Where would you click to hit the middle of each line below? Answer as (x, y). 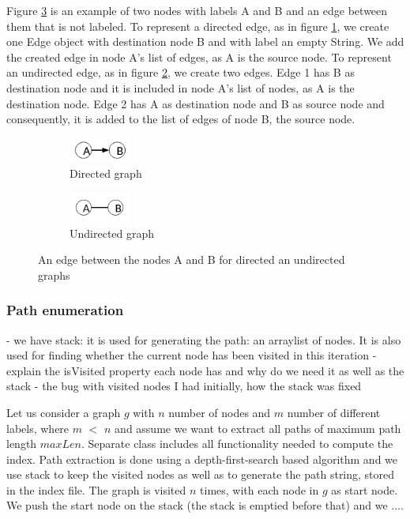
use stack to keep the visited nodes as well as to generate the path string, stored (201, 474)
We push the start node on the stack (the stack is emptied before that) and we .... (205, 505)
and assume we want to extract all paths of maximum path (258, 428)
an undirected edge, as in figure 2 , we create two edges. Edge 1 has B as (181, 72)
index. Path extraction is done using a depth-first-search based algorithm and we (202, 459)
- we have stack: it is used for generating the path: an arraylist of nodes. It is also (204, 339)
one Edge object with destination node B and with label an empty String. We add (205, 41)
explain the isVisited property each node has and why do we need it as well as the (205, 370)
